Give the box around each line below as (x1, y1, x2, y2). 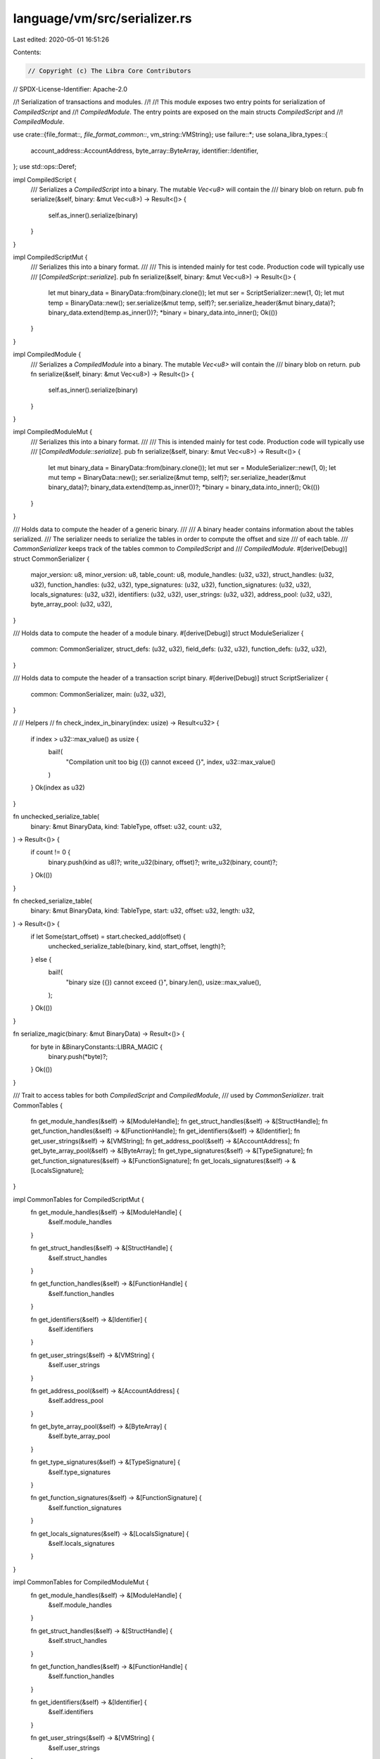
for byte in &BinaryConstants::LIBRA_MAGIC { (30, 1042, 163, 1051)
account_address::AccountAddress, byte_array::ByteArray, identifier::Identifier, (30, 146, 259, 155)
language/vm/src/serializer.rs (13, 11, 192, 26)
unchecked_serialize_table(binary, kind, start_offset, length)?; (48, 942, 227, 951)
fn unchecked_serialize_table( (13, 813, 100, 821)
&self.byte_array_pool (48, 1432, 110, 1440)
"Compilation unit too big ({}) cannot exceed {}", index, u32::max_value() (65, 757, 276, 766)
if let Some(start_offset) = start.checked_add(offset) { (30, 932, 186, 941)
